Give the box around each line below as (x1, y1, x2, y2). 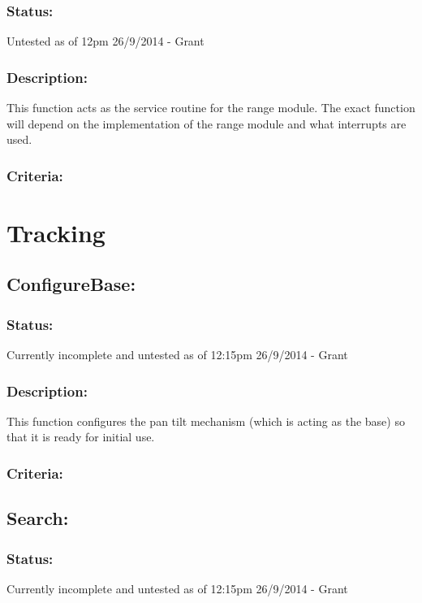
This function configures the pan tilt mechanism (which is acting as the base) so (6, 412, 405, 429)
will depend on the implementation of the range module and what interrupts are (6, 115, 407, 132)
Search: (6, 505, 69, 531)
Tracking (6, 215, 105, 249)
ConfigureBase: (6, 271, 136, 297)
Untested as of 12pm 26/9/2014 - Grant (6, 33, 205, 50)
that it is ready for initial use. (6, 428, 155, 445)
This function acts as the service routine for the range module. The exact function (6, 99, 416, 116)
